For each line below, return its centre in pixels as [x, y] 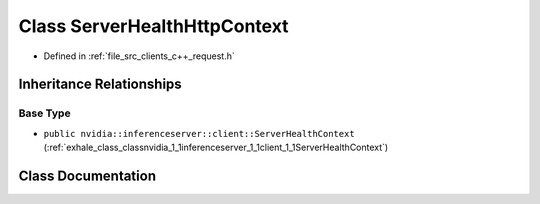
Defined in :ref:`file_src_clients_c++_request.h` [139, 56]
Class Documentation [87, 175]
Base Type [44, 113]
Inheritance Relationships [100, 84]
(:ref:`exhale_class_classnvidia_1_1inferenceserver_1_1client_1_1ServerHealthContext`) [216, 147]
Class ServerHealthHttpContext [153, 26]
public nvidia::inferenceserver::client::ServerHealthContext [199, 133]
